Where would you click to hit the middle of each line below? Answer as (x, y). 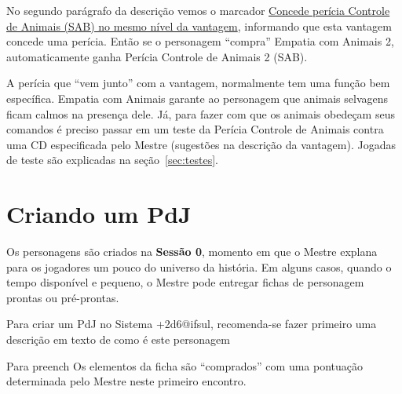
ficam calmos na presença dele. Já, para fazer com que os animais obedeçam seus (201, 113)
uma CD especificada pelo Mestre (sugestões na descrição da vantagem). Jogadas (201, 144)
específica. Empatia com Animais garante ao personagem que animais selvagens (197, 98)
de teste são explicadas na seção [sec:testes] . (112, 160)
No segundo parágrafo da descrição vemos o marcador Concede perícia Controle (198, 10)
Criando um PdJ (99, 214)
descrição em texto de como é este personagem (118, 339)
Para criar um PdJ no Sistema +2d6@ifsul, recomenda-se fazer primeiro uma (192, 324)
